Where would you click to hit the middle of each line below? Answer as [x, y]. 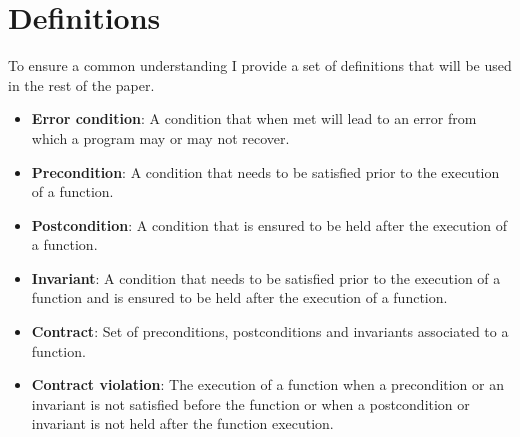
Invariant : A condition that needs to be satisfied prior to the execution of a [266, 277]
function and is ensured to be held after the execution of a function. [239, 297]
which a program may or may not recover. [160, 137]
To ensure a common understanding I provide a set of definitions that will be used [260, 65]
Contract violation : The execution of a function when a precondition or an [267, 384]
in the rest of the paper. [81, 84]
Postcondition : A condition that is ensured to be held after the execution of [269, 224]
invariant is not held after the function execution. [182, 423]
